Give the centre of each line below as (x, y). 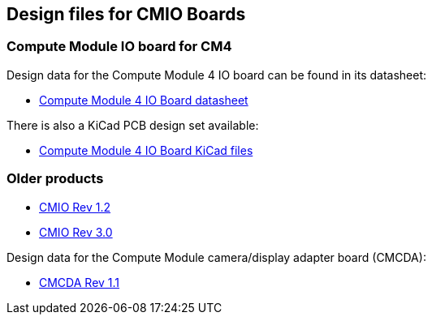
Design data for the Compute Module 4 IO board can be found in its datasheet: (217, 75)
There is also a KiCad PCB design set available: (133, 125)
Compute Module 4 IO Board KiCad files (146, 150)
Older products (55, 179)
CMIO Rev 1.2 (75, 207)
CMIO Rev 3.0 (76, 232)
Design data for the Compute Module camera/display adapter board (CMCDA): (216, 257)
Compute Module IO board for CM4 (119, 47)
